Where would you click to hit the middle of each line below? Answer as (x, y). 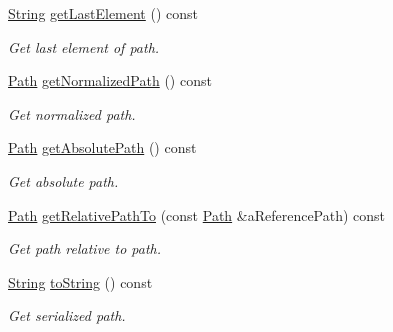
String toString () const (80, 281)
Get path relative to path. (85, 248)
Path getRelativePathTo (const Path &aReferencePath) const (197, 214)
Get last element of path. (84, 46)
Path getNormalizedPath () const (110, 80)
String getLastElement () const (103, 13)
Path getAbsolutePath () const (102, 147)
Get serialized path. (67, 315)
